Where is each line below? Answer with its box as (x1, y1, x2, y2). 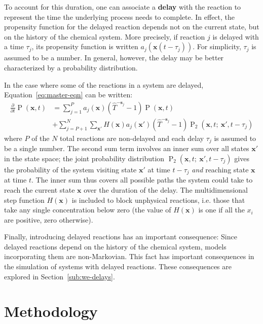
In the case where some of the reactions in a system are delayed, (4, 79, 204, 90)
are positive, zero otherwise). (4, 214, 93, 225)
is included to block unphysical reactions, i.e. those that (71, 194, 245, 205)
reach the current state (4, 184, 75, 195)
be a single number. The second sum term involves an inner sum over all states (4, 143, 249, 154)
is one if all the (198, 204, 245, 215)
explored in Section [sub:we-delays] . (4, 271, 115, 281)
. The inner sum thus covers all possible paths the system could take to (31, 174, 253, 185)
